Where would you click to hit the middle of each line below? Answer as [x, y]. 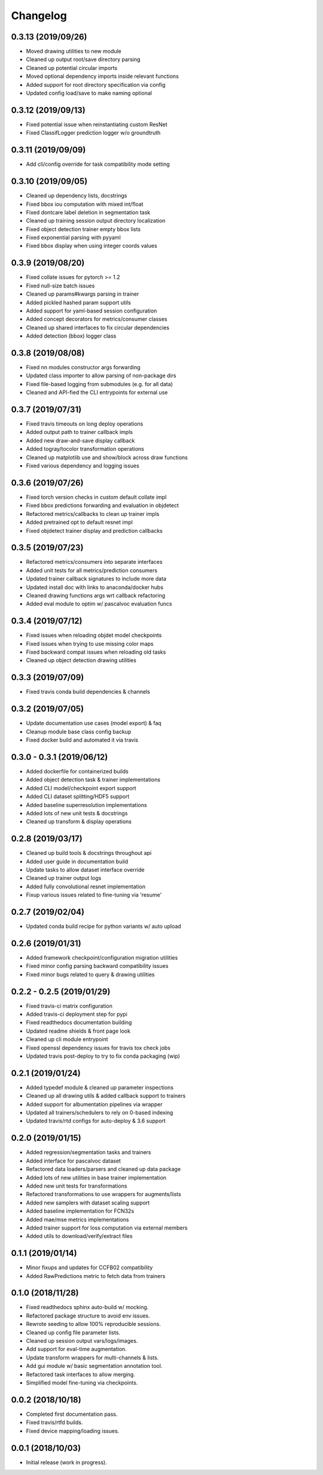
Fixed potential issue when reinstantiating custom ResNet [97, 124]
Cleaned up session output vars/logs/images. [82, 1341]
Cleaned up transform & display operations [79, 822]
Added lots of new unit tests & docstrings [77, 813]
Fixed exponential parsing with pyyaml [73, 238]
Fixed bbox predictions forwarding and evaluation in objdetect [102, 505]
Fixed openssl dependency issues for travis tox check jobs [98, 1048]
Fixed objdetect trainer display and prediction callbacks [94, 530]
